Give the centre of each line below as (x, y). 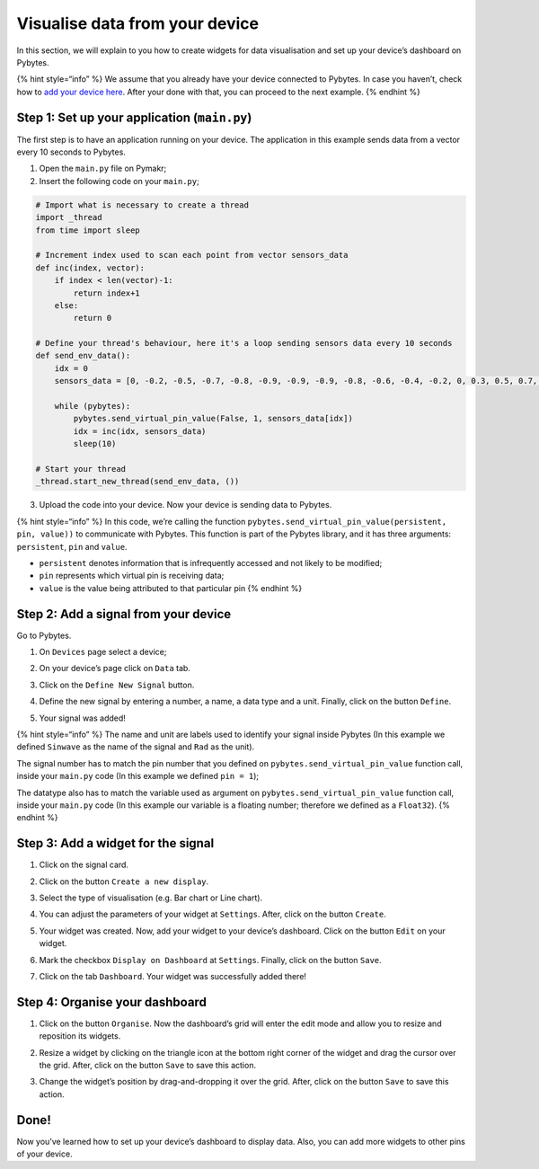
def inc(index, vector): (90, 268)
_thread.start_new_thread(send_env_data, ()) (137, 482)
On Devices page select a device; (103, 652)
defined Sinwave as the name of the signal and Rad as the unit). (136, 747)
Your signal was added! (82, 718)
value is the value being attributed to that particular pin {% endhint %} (171, 588)
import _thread (69, 217)
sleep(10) (95, 444)
